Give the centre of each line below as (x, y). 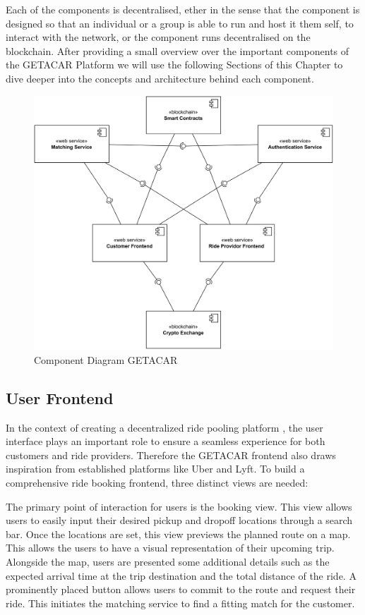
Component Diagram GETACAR (106, 359)
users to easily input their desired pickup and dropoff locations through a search (179, 520)
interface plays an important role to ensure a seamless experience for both (166, 441)
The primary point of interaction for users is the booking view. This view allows (179, 506)
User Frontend (60, 397)
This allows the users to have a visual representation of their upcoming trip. (170, 548)
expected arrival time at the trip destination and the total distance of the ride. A (181, 575)
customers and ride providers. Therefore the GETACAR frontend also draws (171, 455)
